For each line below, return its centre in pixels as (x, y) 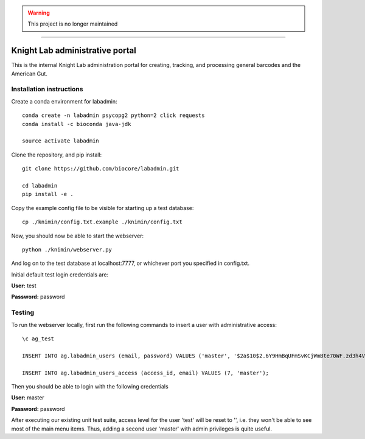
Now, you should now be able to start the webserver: (78, 236)
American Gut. (30, 74)
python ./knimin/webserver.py (67, 249)
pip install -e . (48, 194)
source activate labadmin (61, 141)
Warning (39, 13)
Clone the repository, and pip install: (57, 155)
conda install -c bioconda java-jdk (77, 124)
